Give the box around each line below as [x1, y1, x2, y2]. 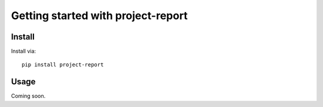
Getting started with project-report [11, 9, 188, 22]
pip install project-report [22, 62, 104, 68]
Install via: [11, 48, 36, 55]
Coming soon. [11, 93, 46, 100]
